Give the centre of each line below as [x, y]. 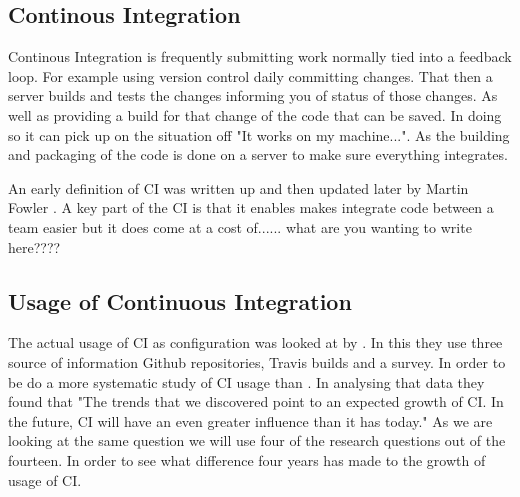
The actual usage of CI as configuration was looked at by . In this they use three [255, 342]
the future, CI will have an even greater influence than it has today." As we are [250, 420]
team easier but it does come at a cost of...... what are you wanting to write [240, 226]
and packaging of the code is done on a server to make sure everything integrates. [258, 154]
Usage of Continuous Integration [180, 300]
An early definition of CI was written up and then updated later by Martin [238, 187]
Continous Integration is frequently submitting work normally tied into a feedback [260, 56]
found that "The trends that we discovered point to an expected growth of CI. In [256, 401]
